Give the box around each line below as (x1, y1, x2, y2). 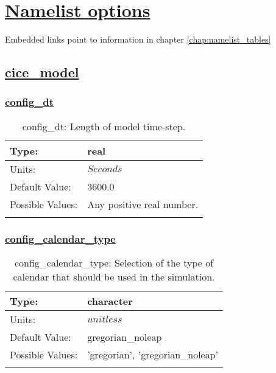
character (87, 293, 133, 308)
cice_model (5, 63, 79, 82)
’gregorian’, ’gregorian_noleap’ (87, 347, 219, 361)
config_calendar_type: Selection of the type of (14, 255, 214, 270)
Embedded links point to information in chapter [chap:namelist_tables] (5, 33, 271, 46)
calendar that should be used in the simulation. (13, 269, 215, 284)
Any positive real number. (87, 197, 199, 211)
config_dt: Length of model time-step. (22, 119, 186, 133)
